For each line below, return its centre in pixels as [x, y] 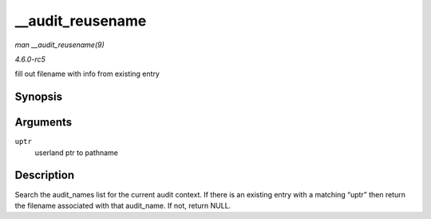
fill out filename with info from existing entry [87, 74]
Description [45, 175]
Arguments [43, 123]
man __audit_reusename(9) [60, 45]
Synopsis [39, 97]
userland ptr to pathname [77, 153]
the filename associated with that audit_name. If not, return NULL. [123, 205]
